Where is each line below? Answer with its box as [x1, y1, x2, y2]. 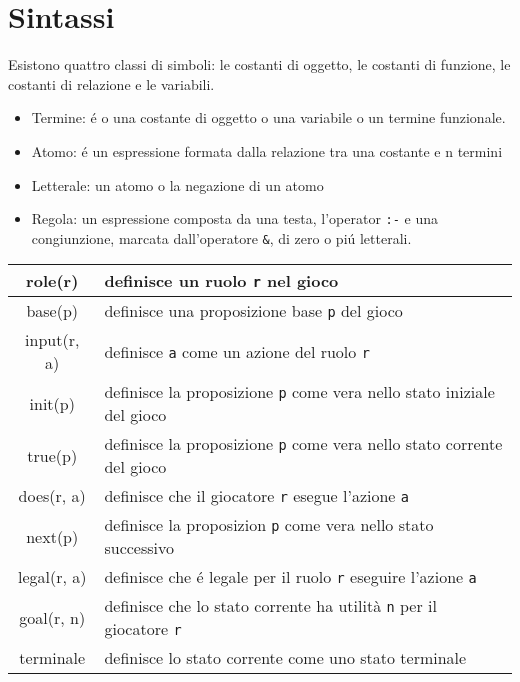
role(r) [26, 269, 79, 293]
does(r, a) [18, 484, 86, 508]
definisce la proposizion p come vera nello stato [104, 513, 434, 537]
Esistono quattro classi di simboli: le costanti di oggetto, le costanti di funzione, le [8, 54, 511, 75]
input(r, [25, 328, 80, 352]
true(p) [27, 443, 78, 467]
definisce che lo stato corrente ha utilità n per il [104, 594, 437, 618]
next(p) [26, 524, 79, 548]
